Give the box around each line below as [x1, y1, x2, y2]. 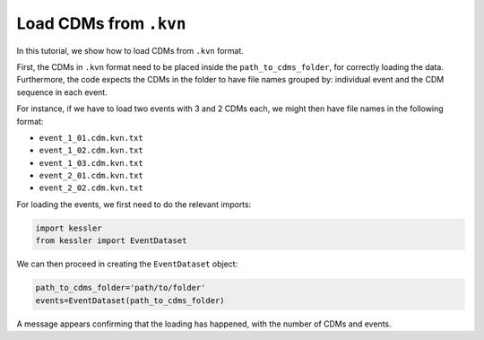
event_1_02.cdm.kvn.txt [39, 145, 143, 156]
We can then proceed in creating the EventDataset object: [16, 258, 238, 269]
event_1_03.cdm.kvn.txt [39, 158, 143, 168]
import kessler [35, 222, 102, 233]
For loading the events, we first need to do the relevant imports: [16, 198, 252, 210]
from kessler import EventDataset [35, 236, 187, 246]
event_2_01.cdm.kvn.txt [39, 170, 143, 181]
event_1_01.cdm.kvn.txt [39, 133, 143, 143]
